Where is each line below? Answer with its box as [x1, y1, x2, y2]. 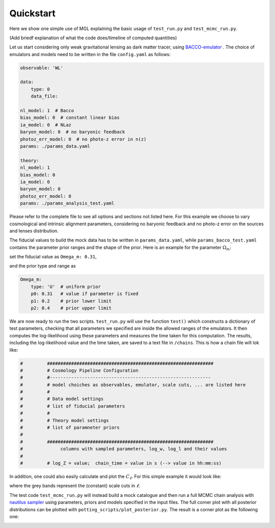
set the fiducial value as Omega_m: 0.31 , [9, 254, 97, 260]
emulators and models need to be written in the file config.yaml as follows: [9, 51, 171, 57]
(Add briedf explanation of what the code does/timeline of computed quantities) [9, 35, 177, 41]
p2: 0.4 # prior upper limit [31, 305, 112, 311]
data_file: [31, 93, 58, 99]
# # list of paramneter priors [20, 425, 120, 431]
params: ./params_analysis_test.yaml [20, 200, 115, 206]
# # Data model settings [20, 396, 104, 402]
